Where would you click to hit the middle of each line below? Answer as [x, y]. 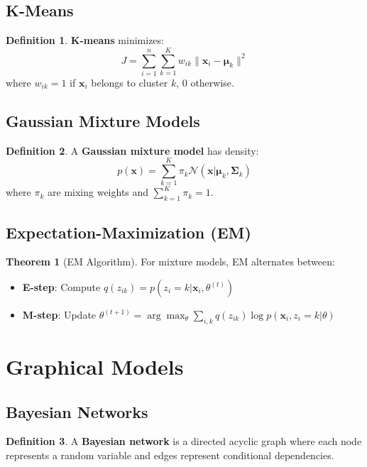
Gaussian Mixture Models [103, 120]
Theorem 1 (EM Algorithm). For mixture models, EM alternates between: [170, 262]
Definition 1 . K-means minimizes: [85, 40]
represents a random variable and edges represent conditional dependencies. [170, 455]
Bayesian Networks [77, 411]
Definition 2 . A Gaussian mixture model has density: [132, 150]
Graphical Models [95, 367]
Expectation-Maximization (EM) [128, 232]
